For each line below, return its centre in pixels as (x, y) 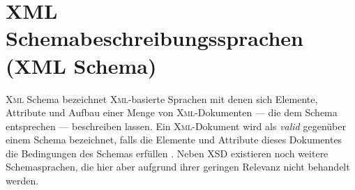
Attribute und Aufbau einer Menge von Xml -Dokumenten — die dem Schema (172, 112)
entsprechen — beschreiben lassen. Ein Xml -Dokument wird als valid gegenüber (176, 126)
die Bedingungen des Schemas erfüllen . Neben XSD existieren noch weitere (167, 153)
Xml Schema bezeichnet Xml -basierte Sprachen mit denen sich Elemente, (162, 98)
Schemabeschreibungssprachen (154, 38)
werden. (22, 181)
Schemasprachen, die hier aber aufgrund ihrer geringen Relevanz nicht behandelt (178, 167)
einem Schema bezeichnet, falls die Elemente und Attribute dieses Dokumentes (174, 140)
